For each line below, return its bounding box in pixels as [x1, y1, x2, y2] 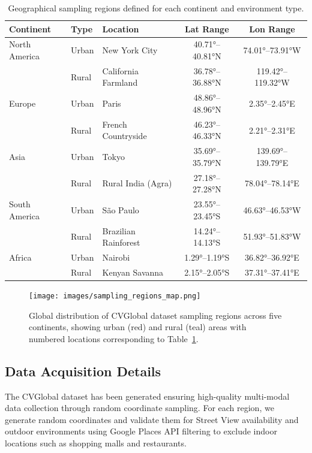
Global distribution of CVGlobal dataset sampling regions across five [29, 309, 282, 321]
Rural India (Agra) [102, 177, 172, 189]
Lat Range [185, 22, 229, 35]
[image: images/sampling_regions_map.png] [29, 291, 201, 300]
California [102, 64, 139, 77]
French [102, 117, 127, 130]
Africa [9, 250, 32, 263]
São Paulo [102, 203, 139, 216]
